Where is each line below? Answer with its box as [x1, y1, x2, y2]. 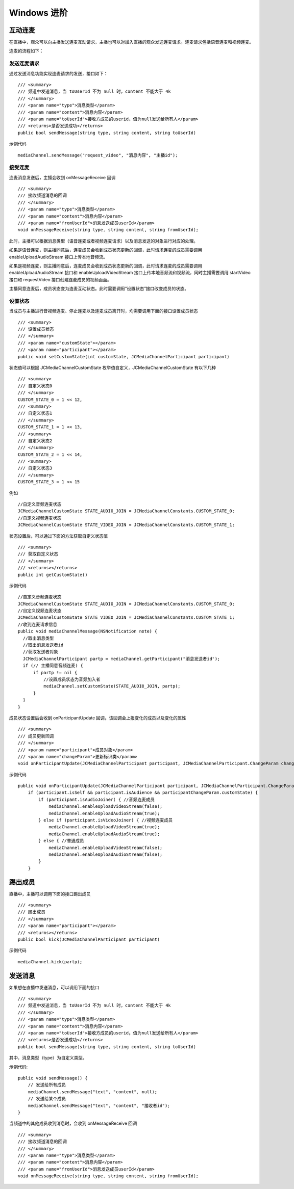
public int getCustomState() [18, 572, 88, 578]
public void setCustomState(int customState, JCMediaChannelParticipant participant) [18, 354, 230, 359]
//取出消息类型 [23, 635, 54, 641]
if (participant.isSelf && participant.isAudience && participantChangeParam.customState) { [27, 790, 258, 795]
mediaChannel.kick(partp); [18, 959, 83, 964]
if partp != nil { [33, 670, 77, 675]
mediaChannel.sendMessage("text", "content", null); [27, 1089, 158, 1094]
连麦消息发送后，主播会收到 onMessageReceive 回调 [9, 174, 116, 180]
